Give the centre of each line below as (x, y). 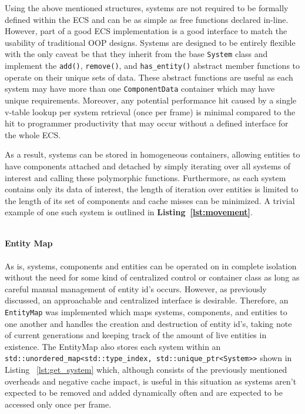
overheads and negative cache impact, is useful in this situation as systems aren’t (151, 381)
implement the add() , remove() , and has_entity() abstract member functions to (152, 66)
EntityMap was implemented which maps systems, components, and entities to (146, 312)
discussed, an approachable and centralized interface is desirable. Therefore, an (147, 300)
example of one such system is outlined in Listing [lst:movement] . (129, 212)
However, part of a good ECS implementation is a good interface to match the (146, 31)
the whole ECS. (33, 134)
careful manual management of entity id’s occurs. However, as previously (136, 288)
